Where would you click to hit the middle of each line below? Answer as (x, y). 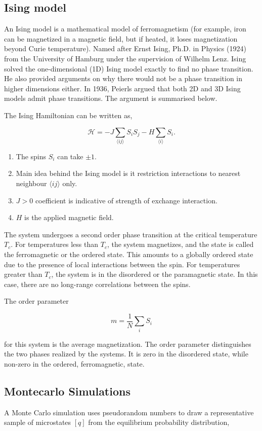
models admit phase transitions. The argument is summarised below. (111, 98)
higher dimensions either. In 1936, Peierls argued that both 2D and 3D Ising (122, 88)
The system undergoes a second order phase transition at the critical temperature (131, 234)
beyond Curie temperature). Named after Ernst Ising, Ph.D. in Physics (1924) (125, 48)
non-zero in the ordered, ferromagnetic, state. (74, 363)
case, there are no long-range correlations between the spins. (97, 284)
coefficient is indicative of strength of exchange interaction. (126, 200)
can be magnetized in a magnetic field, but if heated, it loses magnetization (121, 38)
